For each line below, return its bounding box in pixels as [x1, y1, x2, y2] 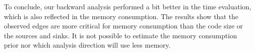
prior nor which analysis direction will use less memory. [4, 40, 170, 50]
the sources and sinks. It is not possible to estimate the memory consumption [4, 30, 237, 40]
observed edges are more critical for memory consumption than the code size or [4, 21, 243, 31]
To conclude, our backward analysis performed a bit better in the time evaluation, [4, 1, 252, 11]
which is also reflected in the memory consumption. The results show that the [4, 11, 238, 21]
